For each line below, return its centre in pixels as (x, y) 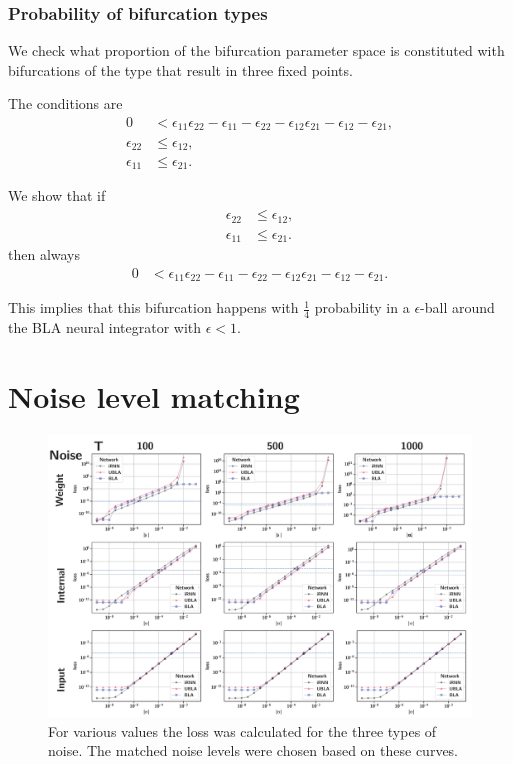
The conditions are (65, 103)
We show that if (57, 195)
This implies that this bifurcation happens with (153, 307)
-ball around (457, 307)
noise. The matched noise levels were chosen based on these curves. (253, 750)
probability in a (362, 307)
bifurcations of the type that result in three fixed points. (180, 69)
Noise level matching (154, 395)
